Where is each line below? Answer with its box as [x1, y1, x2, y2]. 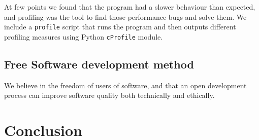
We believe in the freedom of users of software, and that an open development [4, 80, 247, 90]
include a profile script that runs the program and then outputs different [4, 21, 236, 32]
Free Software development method [4, 56, 194, 72]
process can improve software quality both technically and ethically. [4, 90, 215, 100]
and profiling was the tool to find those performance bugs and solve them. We [4, 11, 247, 22]
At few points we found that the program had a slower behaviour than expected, [4, 2, 255, 12]
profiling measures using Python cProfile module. [4, 31, 163, 42]
